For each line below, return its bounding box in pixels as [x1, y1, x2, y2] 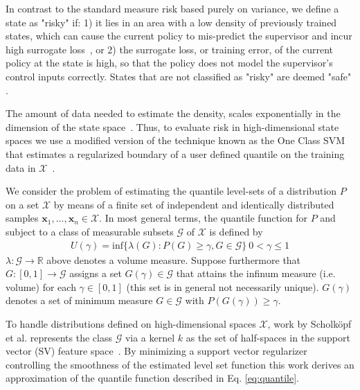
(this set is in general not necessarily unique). [126, 279, 319, 294]
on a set [6, 197, 39, 211]
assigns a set [69, 266, 122, 281]
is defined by [209, 224, 263, 238]
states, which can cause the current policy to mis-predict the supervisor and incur [6, 28, 352, 43]
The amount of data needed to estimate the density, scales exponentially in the [6, 106, 341, 121]
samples [6, 211, 39, 225]
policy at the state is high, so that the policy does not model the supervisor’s [6, 55, 333, 70]
